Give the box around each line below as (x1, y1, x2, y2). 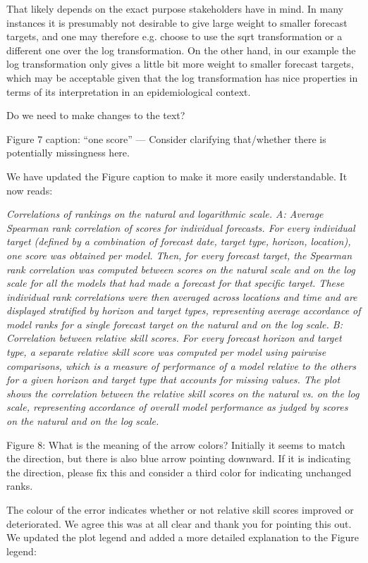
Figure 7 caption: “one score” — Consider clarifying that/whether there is (6, 131, 326, 146)
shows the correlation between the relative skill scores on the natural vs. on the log (6, 385, 360, 400)
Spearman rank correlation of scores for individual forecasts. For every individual (6, 220, 355, 235)
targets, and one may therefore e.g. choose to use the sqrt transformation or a (6, 29, 343, 44)
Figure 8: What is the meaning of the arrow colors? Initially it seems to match (6, 437, 345, 452)
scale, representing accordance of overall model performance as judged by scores (6, 400, 348, 414)
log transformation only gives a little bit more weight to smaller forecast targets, (6, 56, 354, 71)
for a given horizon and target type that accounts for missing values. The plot (6, 372, 341, 387)
